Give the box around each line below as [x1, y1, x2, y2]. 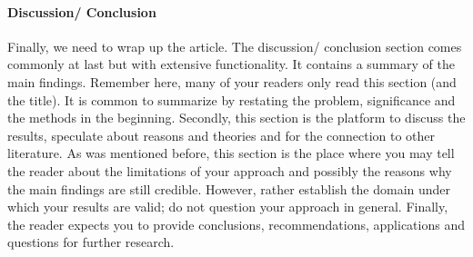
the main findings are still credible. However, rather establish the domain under [7, 179, 451, 198]
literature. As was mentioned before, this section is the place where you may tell [7, 143, 455, 163]
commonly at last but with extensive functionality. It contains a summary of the [7, 54, 455, 74]
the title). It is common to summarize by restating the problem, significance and [7, 90, 456, 109]
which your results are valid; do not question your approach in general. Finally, [7, 197, 448, 216]
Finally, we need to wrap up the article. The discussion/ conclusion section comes [7, 36, 462, 55]
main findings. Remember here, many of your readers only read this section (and [7, 72, 457, 91]
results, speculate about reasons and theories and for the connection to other [7, 125, 436, 144]
